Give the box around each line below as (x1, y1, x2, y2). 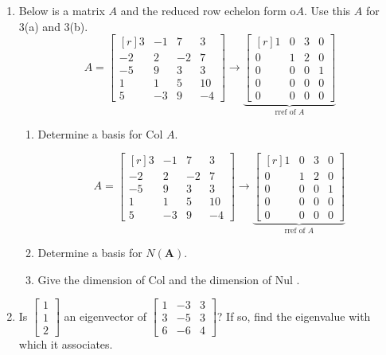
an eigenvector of (64, 307, 147, 324)
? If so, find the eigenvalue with (216, 307, 371, 324)
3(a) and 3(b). (18, 18, 88, 34)
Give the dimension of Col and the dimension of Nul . (37, 271, 300, 287)
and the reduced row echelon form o (120, 2, 296, 18)
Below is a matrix (18, 2, 105, 18)
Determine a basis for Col (37, 125, 163, 142)
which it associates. (18, 336, 113, 353)
